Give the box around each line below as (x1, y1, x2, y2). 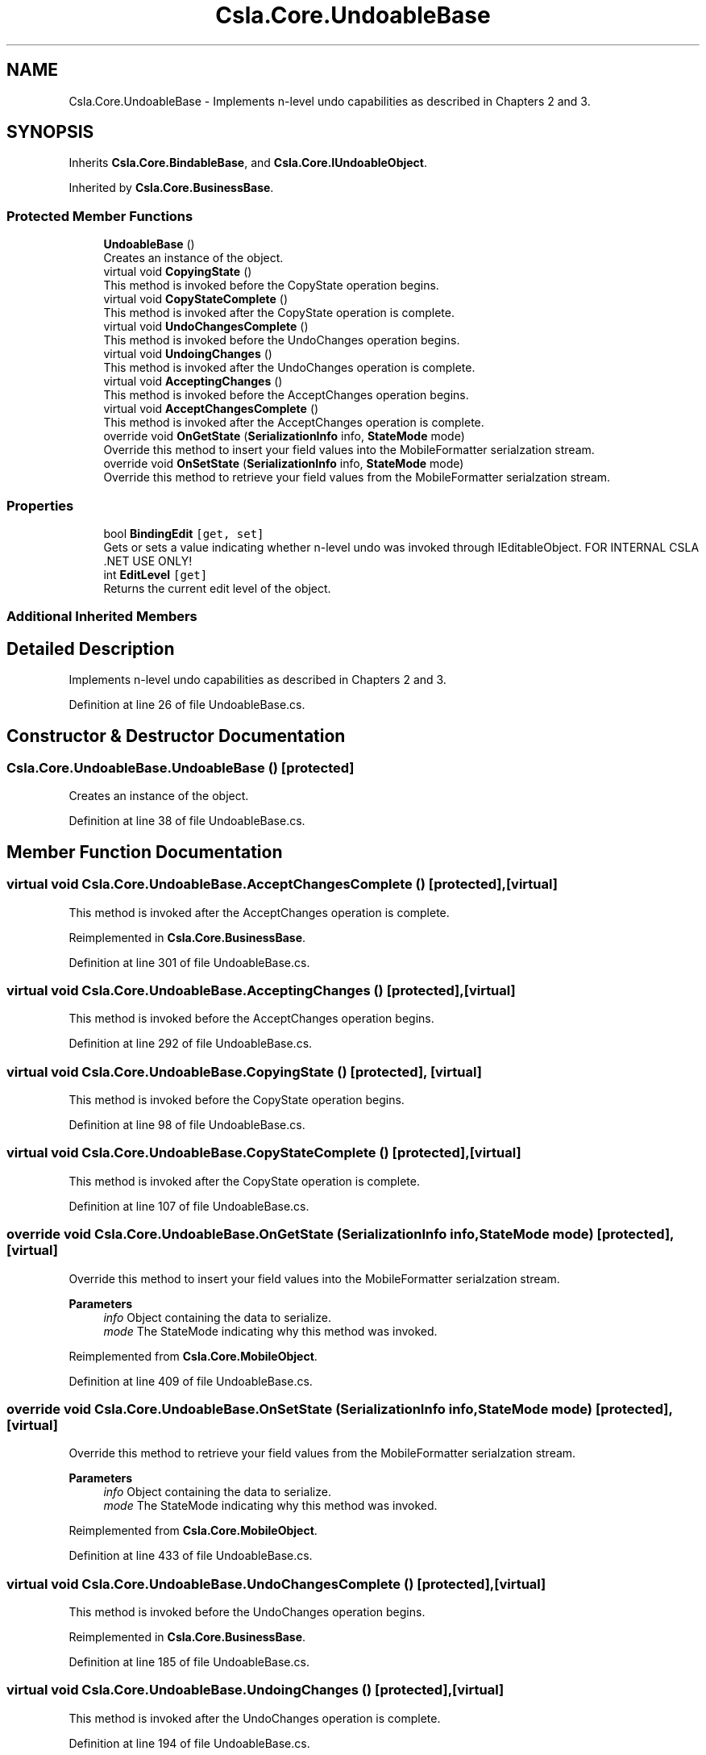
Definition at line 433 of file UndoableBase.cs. (69, 1549, 313, 1563)
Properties (6, 497, 74, 514)
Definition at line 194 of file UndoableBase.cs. (69, 1736, 310, 1750)
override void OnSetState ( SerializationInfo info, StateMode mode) (103, 456, 464, 471)
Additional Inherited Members (6, 608, 197, 625)
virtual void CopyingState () (103, 265, 252, 279)
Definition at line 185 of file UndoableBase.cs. (69, 1655, 309, 1670)
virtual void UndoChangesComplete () (103, 319, 309, 334)
